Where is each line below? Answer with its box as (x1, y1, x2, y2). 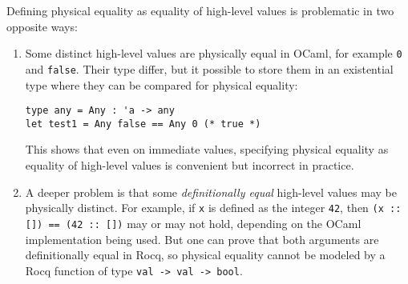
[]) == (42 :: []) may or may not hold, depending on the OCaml (25, 214, 362, 231)
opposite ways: (6, 18, 78, 34)
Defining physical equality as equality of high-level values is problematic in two (6, 2, 394, 18)
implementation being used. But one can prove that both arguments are (25, 230, 379, 247)
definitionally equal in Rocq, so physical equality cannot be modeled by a (25, 246, 386, 263)
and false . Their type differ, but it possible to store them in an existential (25, 60, 394, 77)
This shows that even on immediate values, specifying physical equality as (25, 141, 389, 158)
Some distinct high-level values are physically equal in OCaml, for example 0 (25, 45, 402, 62)
